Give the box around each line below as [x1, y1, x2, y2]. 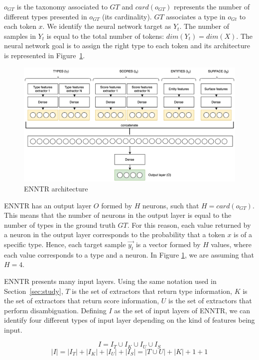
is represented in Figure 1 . [4, 50, 85, 60]
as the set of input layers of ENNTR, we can [114, 305, 251, 315]
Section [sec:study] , [4, 285, 63, 296]
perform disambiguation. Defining [4, 305, 107, 315]
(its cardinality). [102, 11, 152, 21]
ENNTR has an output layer [4, 200, 92, 210]
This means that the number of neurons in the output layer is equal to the [4, 210, 232, 220]
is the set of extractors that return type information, [72, 285, 232, 296]
